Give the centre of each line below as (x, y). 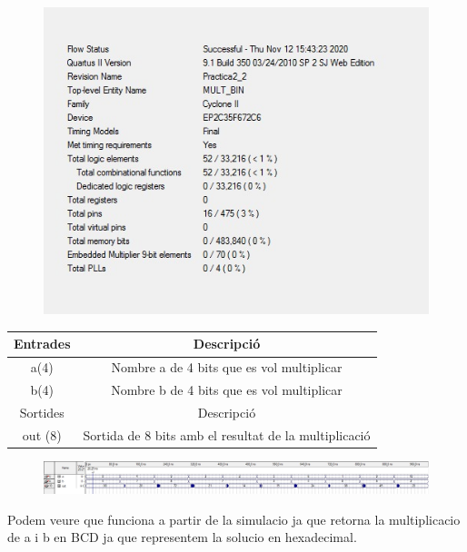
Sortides (42, 412)
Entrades (42, 344)
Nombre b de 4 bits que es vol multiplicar (227, 390)
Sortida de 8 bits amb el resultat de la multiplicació (227, 434)
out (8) (42, 434)
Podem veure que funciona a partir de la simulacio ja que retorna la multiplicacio (234, 519)
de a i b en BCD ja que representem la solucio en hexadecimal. (182, 537)
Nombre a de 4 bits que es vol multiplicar (227, 367)
